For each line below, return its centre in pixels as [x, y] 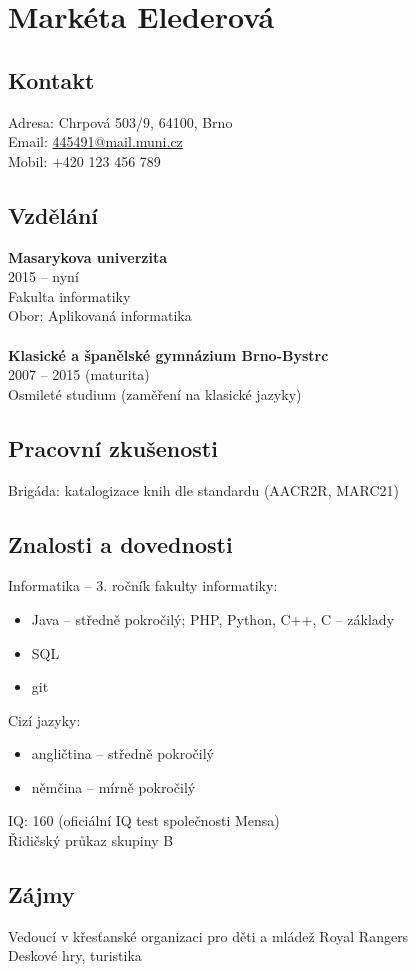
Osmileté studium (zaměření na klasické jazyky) [155, 393]
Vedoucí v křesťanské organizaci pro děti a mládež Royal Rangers [208, 935]
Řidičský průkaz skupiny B [91, 840]
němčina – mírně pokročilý [113, 786]
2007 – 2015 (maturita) [79, 374]
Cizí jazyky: [44, 719]
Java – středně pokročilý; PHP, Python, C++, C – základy [213, 618]
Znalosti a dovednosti [120, 543]
